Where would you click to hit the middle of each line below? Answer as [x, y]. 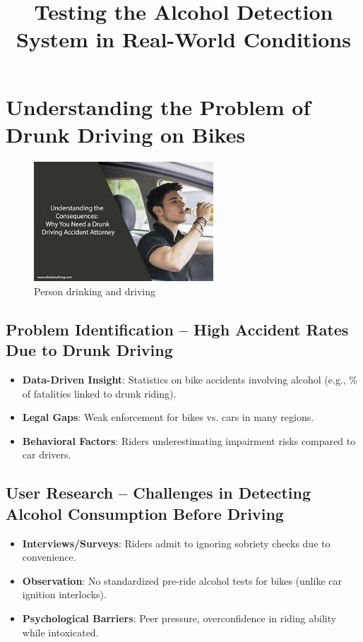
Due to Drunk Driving [89, 350]
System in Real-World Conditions [184, 39]
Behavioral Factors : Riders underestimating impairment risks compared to [189, 440]
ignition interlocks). [64, 594]
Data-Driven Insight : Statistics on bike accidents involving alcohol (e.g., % [190, 380]
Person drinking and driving [95, 291]
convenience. [49, 557]
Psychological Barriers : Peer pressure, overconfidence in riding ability [179, 618]
